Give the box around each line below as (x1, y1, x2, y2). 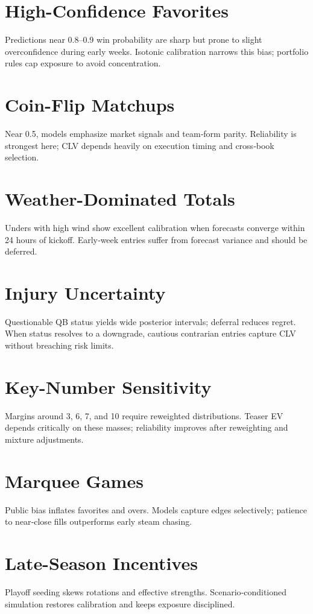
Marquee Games (5, 468, 144, 493)
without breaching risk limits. (5, 339, 114, 352)
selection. (5, 151, 39, 163)
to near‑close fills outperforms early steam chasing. (5, 515, 192, 528)
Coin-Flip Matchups (5, 92, 175, 117)
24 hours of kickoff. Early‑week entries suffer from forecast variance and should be (5, 233, 308, 245)
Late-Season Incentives (5, 551, 198, 575)
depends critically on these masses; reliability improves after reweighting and (5, 421, 288, 434)
